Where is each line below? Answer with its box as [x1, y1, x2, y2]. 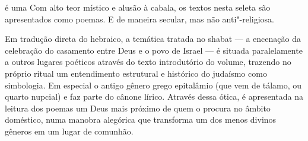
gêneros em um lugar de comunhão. [5, 124, 134, 137]
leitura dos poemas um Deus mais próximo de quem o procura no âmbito [5, 101, 271, 114]
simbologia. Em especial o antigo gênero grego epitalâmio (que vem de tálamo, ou [5, 78, 302, 91]
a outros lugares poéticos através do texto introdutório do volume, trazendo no [5, 55, 291, 68]
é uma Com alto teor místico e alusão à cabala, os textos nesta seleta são [5, 1, 271, 13]
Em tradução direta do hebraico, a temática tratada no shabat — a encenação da [5, 32, 301, 45]
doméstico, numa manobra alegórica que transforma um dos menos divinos [5, 113, 277, 126]
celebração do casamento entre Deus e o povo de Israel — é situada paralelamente [5, 44, 303, 56]
